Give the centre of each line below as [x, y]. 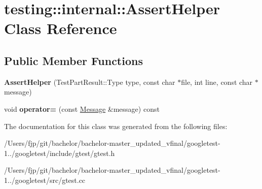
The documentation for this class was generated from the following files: [116, 126]
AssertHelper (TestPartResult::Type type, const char [90, 82]
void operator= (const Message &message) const [82, 108]
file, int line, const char [217, 82]
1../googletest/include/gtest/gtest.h [60, 153]
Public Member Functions [73, 60]
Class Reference [61, 28]
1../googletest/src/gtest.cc [45, 180]
